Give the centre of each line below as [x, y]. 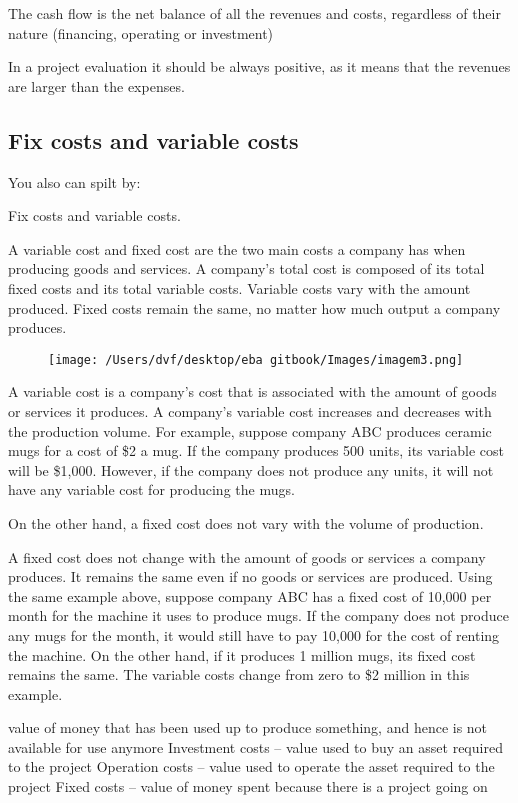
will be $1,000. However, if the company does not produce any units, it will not [251, 469]
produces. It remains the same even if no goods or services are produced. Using [250, 576]
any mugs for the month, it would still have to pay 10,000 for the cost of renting [254, 634]
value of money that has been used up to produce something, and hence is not [248, 727]
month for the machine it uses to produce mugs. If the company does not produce [258, 615]
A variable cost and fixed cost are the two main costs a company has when [237, 248]
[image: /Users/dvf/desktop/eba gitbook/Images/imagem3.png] [256, 359]
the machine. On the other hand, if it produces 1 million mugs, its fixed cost [242, 654]
